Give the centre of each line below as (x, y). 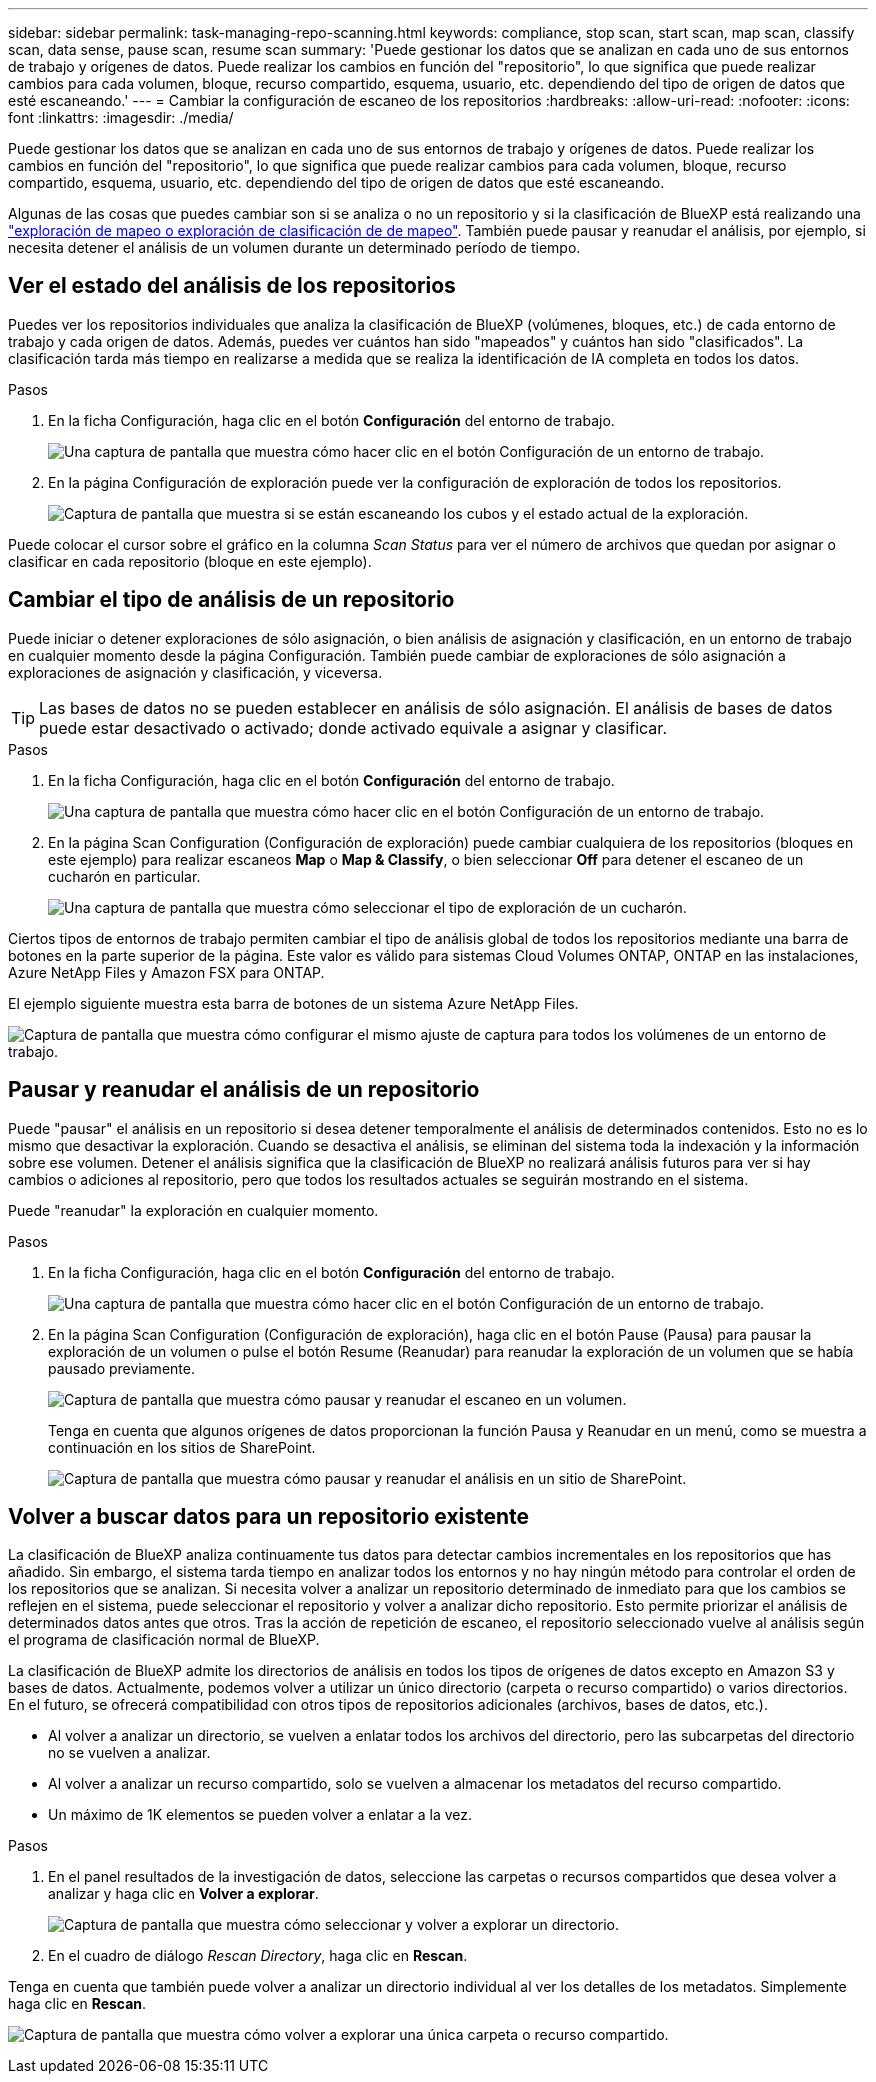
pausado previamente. (121, 1368)
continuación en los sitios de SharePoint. (182, 1447)
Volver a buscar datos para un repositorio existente (269, 1516)
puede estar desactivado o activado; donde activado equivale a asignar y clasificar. (353, 727)
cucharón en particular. (124, 876)
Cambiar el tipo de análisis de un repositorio (231, 600)
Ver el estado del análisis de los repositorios (232, 286)
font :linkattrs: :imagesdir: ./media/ (121, 117)
